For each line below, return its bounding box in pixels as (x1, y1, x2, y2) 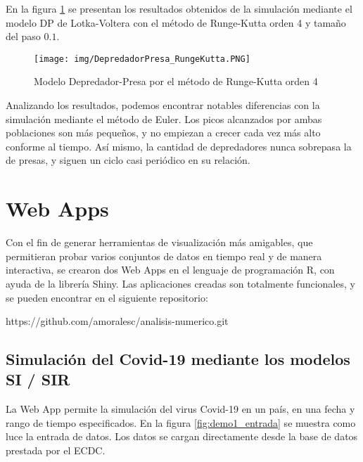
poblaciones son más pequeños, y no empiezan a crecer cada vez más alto (6, 125, 321, 140)
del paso (6, 29, 41, 44)
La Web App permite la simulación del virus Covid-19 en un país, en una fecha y (6, 402, 355, 416)
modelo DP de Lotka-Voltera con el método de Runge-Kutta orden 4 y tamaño (6, 15, 346, 30)
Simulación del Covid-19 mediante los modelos (6, 348, 350, 370)
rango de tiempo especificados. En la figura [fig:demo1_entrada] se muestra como (6, 415, 356, 430)
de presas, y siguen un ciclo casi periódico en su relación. (6, 153, 250, 167)
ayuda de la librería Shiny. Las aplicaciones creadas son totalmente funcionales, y (6, 276, 355, 290)
